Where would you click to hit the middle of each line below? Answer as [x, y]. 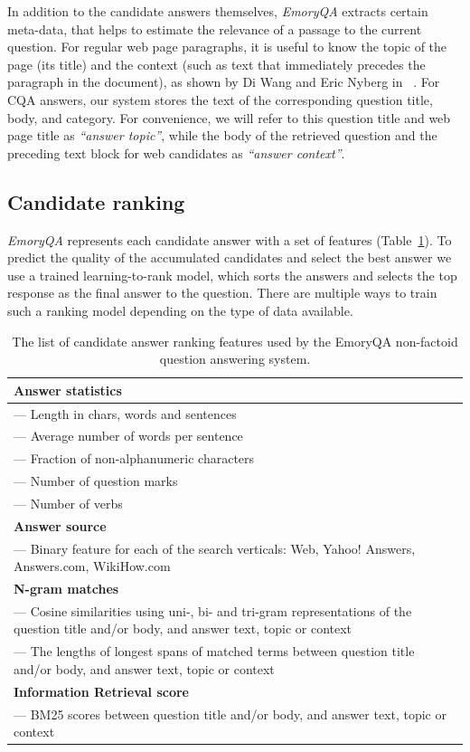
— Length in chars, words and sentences [125, 413]
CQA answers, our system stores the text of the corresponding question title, [220, 99]
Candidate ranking [96, 201]
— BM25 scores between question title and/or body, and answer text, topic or [230, 714]
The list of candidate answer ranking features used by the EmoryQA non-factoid [235, 341]
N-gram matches [66, 589]
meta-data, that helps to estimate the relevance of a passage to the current [215, 29]
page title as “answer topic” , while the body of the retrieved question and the [222, 135]
